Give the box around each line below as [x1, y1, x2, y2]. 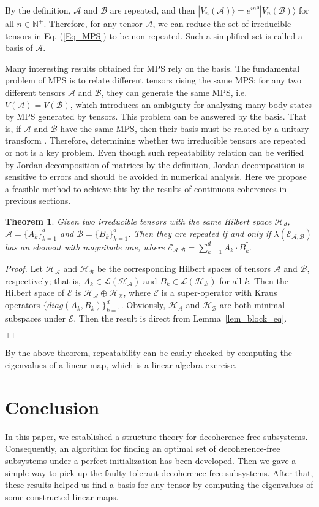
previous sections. [5, 194, 71, 207]
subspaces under [5, 311, 66, 324]
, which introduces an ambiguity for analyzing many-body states [70, 98, 312, 110]
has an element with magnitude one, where [5, 240, 165, 253]
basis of [5, 41, 33, 54]
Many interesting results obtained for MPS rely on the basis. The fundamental [5, 61, 300, 74]
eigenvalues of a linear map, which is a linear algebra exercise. [5, 358, 237, 371]
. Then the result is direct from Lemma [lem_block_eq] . [73, 311, 287, 324]
